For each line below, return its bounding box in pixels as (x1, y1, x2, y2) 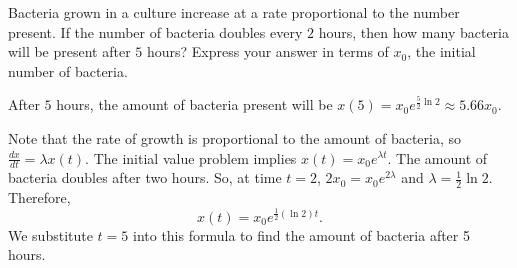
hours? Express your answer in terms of (146, 41, 389, 62)
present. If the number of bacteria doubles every (8, 21, 303, 42)
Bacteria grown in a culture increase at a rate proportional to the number (8, 2, 460, 22)
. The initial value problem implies (85, 147, 297, 168)
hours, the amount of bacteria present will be (56, 94, 333, 115)
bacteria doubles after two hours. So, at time (8, 167, 282, 188)
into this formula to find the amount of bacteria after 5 (132, 224, 470, 245)
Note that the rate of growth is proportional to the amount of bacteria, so (8, 127, 462, 148)
